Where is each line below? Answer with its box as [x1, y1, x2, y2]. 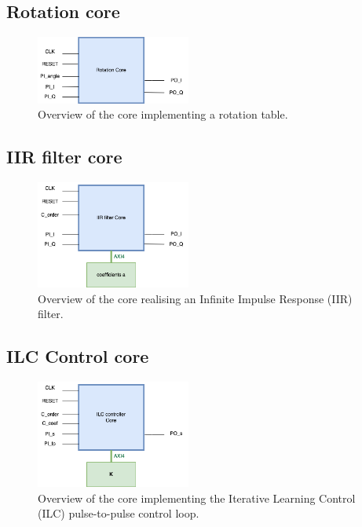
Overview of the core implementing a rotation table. [38, 106, 288, 123]
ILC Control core [6, 344, 149, 368]
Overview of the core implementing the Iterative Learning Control [38, 489, 356, 506]
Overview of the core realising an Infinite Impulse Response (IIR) [38, 290, 353, 306]
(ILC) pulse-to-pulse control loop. [38, 505, 199, 522]
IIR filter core [6, 145, 122, 169]
